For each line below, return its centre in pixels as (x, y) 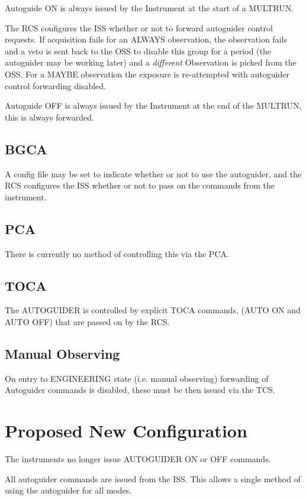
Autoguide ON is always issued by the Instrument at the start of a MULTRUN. (149, 8)
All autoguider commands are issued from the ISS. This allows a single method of (153, 478)
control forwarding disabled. (55, 85)
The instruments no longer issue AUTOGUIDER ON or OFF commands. (138, 459)
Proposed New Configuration (126, 431)
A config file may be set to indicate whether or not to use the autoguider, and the (153, 173)
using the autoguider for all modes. (68, 490)
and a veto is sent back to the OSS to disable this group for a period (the (138, 51)
